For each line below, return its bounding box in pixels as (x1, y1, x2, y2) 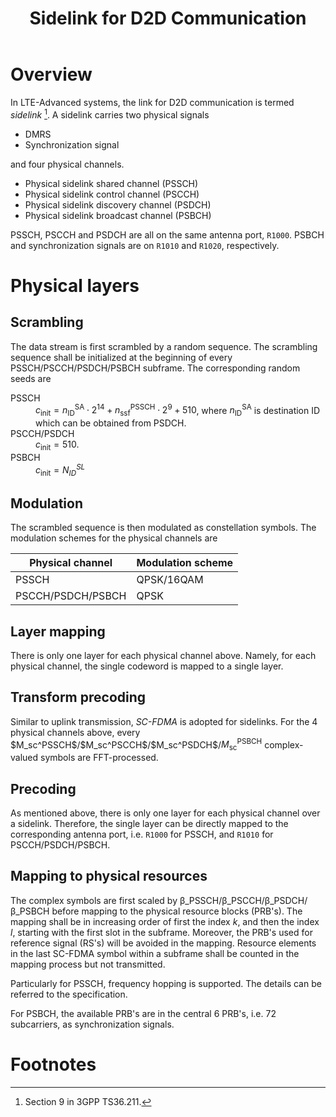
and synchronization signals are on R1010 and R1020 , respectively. (10, 239, 280, 251)
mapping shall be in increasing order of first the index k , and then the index (10, 915, 320, 927)
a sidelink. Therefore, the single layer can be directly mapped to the (10, 818, 289, 829)
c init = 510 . (35, 438, 80, 452)
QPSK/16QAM (136, 573, 204, 587)
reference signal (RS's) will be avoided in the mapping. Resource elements (10, 937, 317, 949)
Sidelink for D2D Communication (29, 7, 307, 30)
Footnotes (10, 1053, 97, 1076)
